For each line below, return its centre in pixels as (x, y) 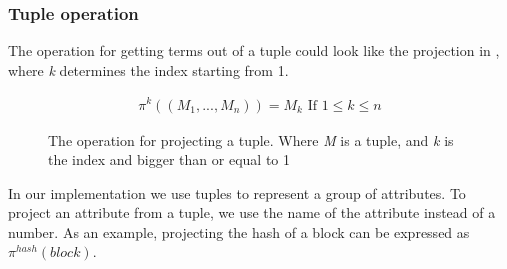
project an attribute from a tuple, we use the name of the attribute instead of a (252, 212)
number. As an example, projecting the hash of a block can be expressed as (239, 231)
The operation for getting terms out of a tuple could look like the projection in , (254, 50)
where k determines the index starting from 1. (148, 69)
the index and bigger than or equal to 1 (169, 159)
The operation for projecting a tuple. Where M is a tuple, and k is (251, 139)
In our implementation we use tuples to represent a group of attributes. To (237, 192)
